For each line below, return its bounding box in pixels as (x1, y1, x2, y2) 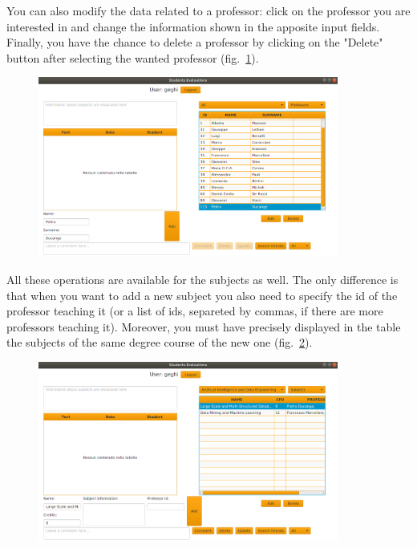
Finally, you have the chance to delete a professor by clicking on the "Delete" (6, 34, 383, 51)
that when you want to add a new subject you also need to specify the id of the (6, 286, 398, 303)
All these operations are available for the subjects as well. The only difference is (6, 271, 399, 288)
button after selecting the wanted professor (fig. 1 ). (6, 49, 259, 66)
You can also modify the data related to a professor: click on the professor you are (6, 2, 411, 18)
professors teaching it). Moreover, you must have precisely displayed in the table (6, 318, 401, 335)
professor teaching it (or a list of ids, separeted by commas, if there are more (6, 302, 383, 319)
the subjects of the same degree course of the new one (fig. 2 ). (6, 334, 313, 351)
